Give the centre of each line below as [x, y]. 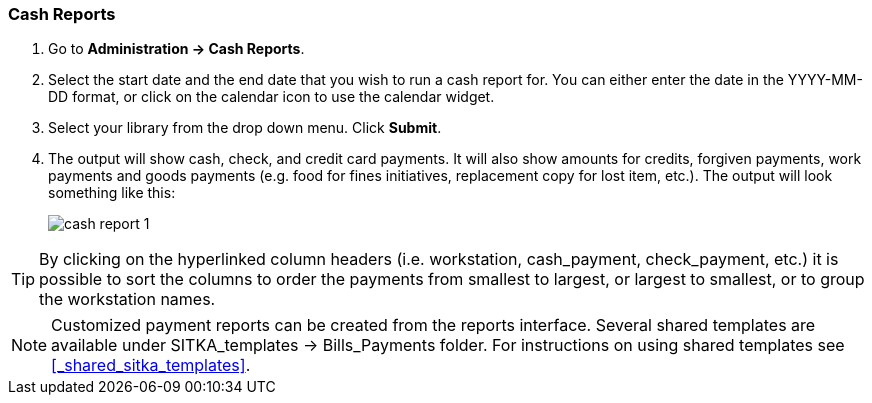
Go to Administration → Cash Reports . [176, 49]
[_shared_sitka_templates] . [151, 365]
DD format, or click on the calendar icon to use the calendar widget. [271, 97]
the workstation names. [127, 299]
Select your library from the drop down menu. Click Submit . [245, 128]
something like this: [112, 193]
